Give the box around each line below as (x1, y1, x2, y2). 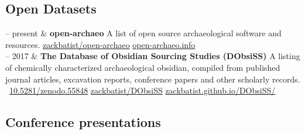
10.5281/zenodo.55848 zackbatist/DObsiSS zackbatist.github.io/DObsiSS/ (9, 84, 276, 97)
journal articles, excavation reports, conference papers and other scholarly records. (5, 73, 300, 85)
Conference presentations (5, 113, 161, 131)
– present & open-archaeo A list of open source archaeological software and (5, 27, 282, 39)
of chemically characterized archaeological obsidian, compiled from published (5, 61, 280, 73)
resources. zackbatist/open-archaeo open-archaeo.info (5, 38, 196, 50)
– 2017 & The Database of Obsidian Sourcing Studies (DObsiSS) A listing (5, 50, 300, 62)
